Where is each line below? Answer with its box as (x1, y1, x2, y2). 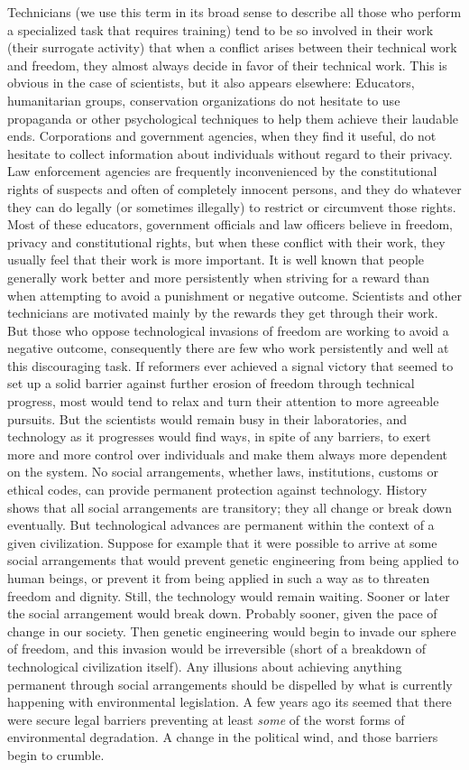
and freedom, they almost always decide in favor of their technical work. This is (7, 55, 447, 74)
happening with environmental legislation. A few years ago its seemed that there (7, 692, 452, 711)
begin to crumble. (7, 745, 105, 764)
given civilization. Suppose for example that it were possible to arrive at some (7, 533, 437, 552)
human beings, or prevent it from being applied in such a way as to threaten (7, 569, 430, 587)
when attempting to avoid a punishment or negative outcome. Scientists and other (7, 285, 462, 304)
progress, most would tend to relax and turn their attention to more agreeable (7, 392, 439, 411)
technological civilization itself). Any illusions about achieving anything (7, 656, 402, 675)
